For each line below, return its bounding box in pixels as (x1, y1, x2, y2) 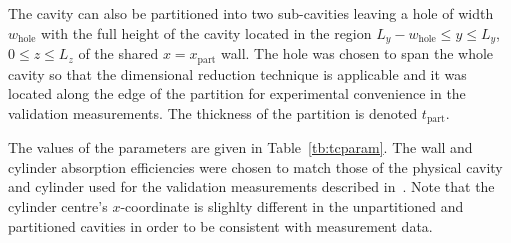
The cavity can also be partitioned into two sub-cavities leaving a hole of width (8, 3, 494, 23)
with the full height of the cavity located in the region (40, 22, 372, 43)
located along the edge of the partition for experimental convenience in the (8, 83, 466, 104)
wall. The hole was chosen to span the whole (221, 43, 494, 64)
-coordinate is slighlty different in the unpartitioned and (120, 195, 464, 216)
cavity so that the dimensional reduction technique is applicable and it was (8, 63, 467, 84)
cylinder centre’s (8, 195, 108, 216)
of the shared (78, 43, 159, 64)
